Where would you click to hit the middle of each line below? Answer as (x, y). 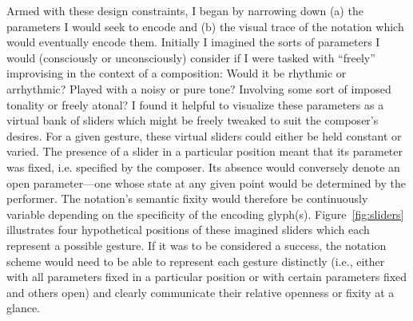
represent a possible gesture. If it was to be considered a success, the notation (197, 245)
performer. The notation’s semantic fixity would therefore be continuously (187, 198)
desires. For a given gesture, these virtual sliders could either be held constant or (204, 135)
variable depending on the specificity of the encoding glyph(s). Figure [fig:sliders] (205, 214)
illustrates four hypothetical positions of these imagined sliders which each (188, 230)
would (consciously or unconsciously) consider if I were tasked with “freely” (191, 57)
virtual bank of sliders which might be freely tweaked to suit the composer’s (193, 120)
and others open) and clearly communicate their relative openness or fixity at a (201, 292)
